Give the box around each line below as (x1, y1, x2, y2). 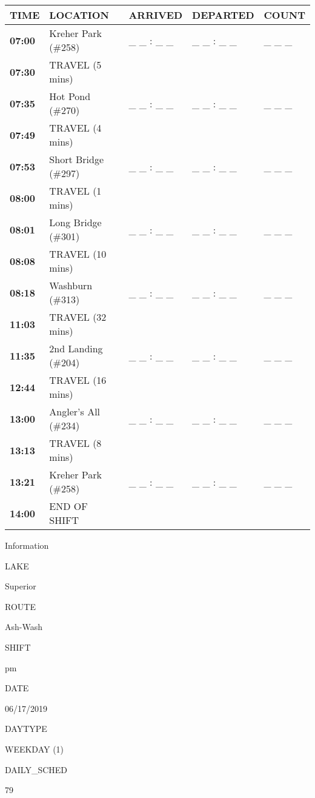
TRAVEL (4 (49, 121, 102, 135)
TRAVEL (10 (49, 247, 107, 261)
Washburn (49, 278, 93, 292)
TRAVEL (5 (49, 58, 102, 72)
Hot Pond (49, 89, 91, 103)
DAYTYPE (5, 722, 47, 735)
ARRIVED (128, 8, 183, 22)
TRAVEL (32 (49, 310, 107, 324)
